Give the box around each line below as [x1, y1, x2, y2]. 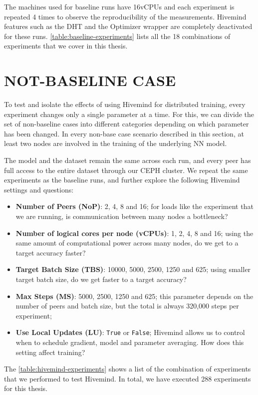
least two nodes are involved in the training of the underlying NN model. [4, 138, 227, 148]
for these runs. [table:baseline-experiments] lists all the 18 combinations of [4, 30, 231, 41]
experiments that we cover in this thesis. [4, 40, 128, 51]
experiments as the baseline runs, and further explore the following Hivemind [4, 174, 240, 185]
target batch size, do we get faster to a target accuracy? [15, 274, 187, 284]
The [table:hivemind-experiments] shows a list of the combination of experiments [4, 363, 251, 374]
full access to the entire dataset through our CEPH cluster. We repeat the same [4, 164, 248, 175]
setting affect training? [15, 346, 85, 357]
